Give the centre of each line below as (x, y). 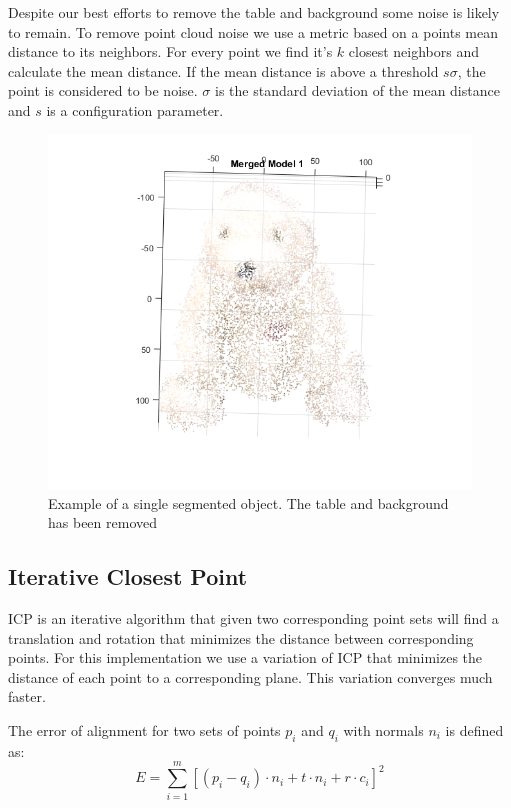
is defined (474, 730)
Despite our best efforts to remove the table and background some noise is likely (254, 12)
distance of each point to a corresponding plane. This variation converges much (250, 676)
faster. (27, 696)
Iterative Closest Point (128, 576)
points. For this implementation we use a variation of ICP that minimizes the (245, 657)
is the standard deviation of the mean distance (357, 90)
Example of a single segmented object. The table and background (248, 502)
